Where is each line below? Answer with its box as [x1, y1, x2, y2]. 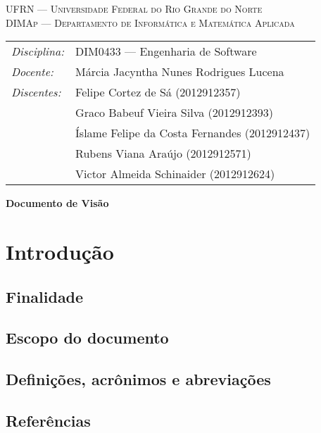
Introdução [6, 237, 114, 265]
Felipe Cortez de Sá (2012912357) [75, 84, 241, 101]
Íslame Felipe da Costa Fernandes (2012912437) [75, 125, 310, 142]
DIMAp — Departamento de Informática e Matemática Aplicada [6, 15, 295, 30]
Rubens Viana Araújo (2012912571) [75, 145, 251, 162]
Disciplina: [11, 43, 65, 60]
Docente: [11, 63, 53, 80]
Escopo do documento [6, 327, 169, 349]
